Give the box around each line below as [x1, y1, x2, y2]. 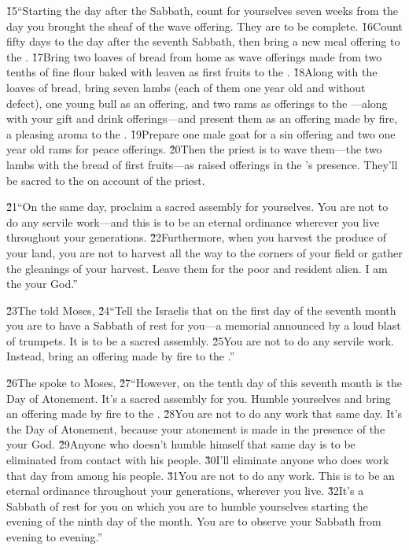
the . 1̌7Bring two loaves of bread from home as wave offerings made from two [6, 48, 382, 65]
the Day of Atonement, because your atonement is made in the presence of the [6, 420, 385, 437]
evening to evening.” [6, 529, 103, 544]
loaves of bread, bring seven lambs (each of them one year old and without [6, 79, 366, 95]
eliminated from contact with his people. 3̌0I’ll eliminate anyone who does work [6, 452, 389, 468]
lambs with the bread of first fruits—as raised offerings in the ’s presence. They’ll [6, 156, 398, 172]
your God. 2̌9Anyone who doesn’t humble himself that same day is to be [6, 436, 356, 452]
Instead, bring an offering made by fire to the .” [6, 348, 235, 364]
